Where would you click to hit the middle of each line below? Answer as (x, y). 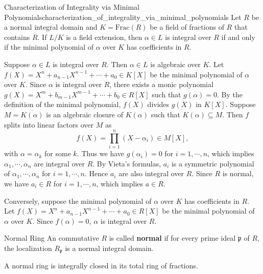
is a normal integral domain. (109, 248)
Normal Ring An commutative (52, 238)
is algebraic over (175, 64)
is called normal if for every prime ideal (172, 238)
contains (17, 37)
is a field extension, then (104, 37)
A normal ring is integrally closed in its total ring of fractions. (101, 266)
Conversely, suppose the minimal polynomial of (78, 201)
